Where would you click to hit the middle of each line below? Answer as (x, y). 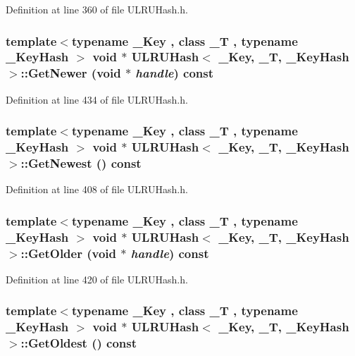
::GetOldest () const (79, 343)
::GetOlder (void (69, 253)
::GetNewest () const (81, 163)
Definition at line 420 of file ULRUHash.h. (97, 279)
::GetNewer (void (71, 73)
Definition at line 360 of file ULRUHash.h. (97, 9)
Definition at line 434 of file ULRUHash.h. (97, 99)
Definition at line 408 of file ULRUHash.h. (97, 189)
